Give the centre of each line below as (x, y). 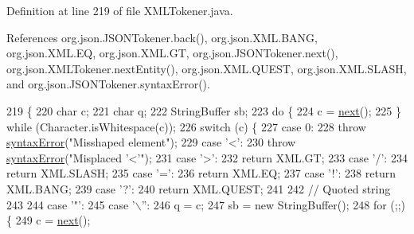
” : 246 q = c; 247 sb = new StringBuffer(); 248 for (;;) (273, 204)
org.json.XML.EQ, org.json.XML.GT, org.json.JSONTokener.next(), (172, 53)
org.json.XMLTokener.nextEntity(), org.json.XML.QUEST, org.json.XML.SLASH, (207, 68)
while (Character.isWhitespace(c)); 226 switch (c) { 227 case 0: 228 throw (186, 126)
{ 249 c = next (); (49, 220)
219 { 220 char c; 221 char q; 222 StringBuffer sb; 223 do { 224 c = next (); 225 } (204, 110)
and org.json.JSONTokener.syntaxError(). (108, 84)
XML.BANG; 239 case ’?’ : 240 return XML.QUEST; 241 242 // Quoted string (199, 188)
